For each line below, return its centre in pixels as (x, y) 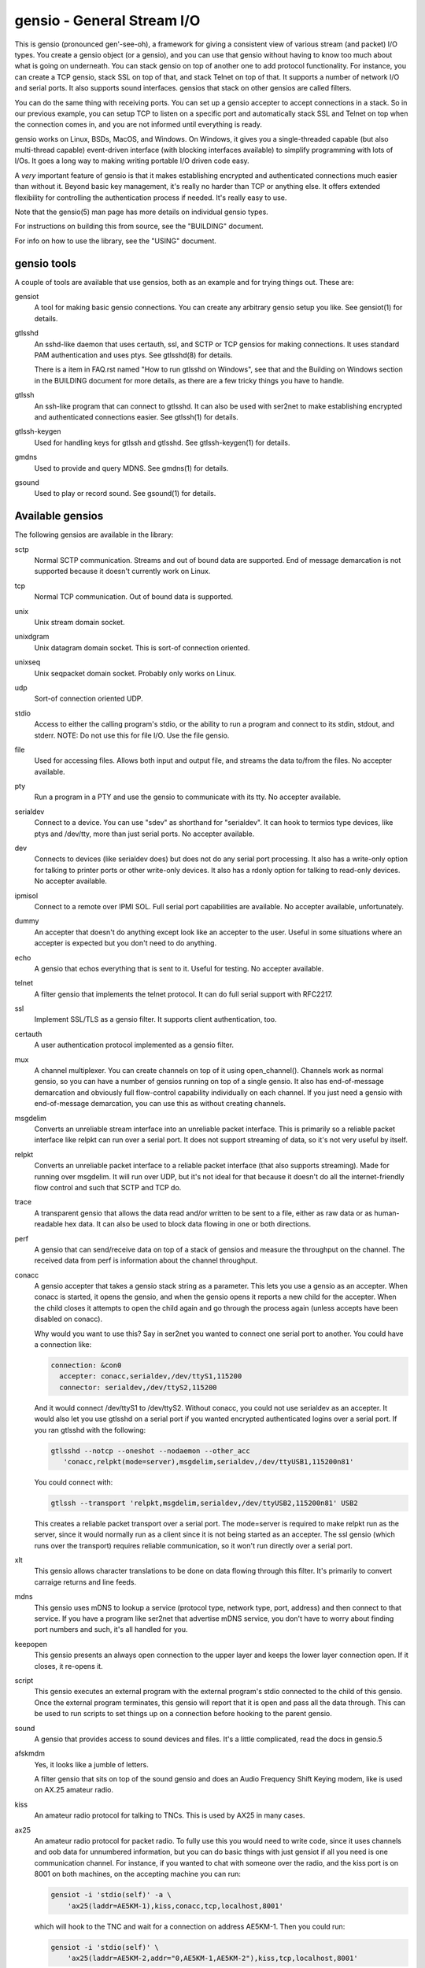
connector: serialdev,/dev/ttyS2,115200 (138, 1387)
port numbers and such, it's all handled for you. (111, 1630)
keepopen (31, 1644)
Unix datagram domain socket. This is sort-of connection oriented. (142, 647)
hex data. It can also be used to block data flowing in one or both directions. (187, 1224)
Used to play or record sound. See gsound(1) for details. (125, 494)
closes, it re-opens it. (68, 1666)
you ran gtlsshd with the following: (90, 1430)
